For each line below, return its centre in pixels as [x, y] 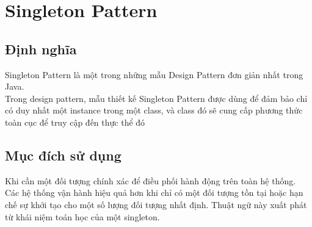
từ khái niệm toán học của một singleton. [82, 216]
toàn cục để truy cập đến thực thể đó [75, 122]
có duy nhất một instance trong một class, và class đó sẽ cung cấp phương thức [154, 110]
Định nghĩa [41, 49]
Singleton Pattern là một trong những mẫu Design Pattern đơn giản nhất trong [154, 74]
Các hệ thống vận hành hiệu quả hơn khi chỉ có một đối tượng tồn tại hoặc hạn [154, 193]
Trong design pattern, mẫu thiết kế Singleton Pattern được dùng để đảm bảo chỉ [156, 98]
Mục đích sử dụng [63, 155]
